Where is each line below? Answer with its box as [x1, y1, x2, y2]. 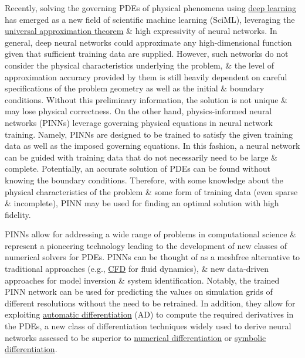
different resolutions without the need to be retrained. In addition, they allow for [5, 296, 296, 309]
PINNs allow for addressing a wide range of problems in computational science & [5, 228, 296, 240]
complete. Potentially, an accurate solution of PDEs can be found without [5, 162, 270, 175]
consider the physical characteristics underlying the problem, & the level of [5, 59, 274, 71]
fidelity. [5, 208, 31, 220]
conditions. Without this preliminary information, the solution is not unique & [5, 93, 287, 105]
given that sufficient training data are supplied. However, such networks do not [5, 47, 289, 60]
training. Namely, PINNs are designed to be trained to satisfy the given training [5, 128, 293, 140]
